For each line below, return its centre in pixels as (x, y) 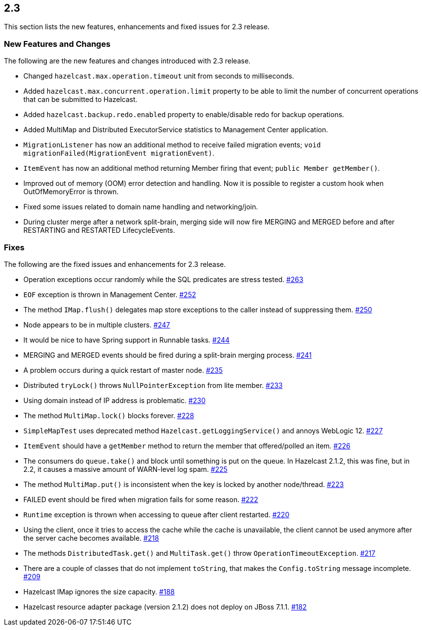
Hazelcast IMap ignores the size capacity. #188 (99, 591)
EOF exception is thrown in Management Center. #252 (110, 294)
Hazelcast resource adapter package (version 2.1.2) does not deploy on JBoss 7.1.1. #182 (165, 607)
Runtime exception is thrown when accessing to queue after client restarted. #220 (156, 514)
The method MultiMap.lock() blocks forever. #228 (109, 415)
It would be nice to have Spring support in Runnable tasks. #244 (127, 340)
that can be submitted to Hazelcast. (80, 100)
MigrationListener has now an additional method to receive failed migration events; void (172, 145)
